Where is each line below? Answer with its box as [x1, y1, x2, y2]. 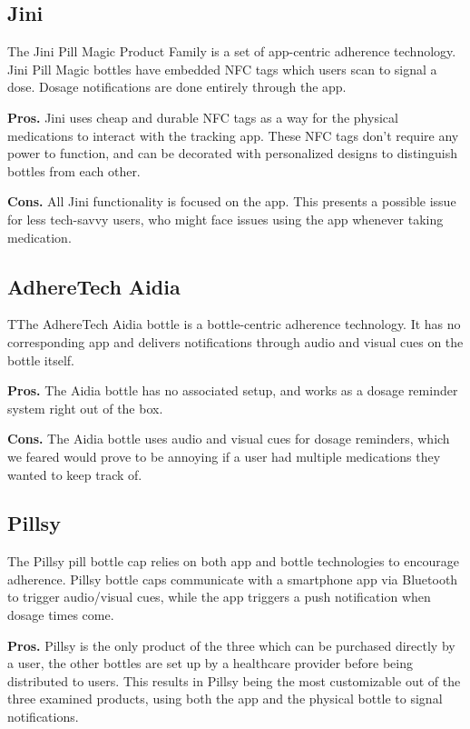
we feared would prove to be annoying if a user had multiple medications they [7, 446, 441, 465]
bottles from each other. [7, 161, 141, 180]
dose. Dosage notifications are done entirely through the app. [7, 77, 347, 96]
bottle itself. [7, 350, 74, 369]
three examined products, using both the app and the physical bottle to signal [7, 689, 443, 708]
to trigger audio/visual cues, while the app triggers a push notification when [7, 587, 431, 606]
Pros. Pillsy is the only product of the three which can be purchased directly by [7, 635, 455, 654]
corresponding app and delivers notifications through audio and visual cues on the [7, 332, 464, 351]
